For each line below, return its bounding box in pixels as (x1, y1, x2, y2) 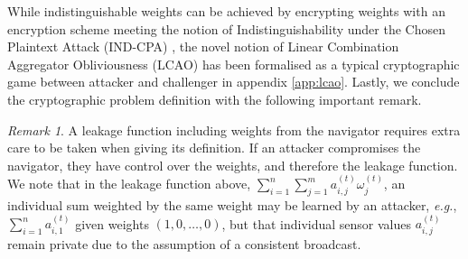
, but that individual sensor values (221, 214, 412, 233)
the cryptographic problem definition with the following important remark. (7, 89, 422, 108)
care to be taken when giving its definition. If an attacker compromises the (7, 138, 421, 157)
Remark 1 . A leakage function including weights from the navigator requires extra (7, 120, 461, 139)
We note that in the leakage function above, (7, 174, 251, 193)
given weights (75, 214, 149, 233)
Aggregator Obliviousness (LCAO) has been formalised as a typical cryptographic (7, 54, 460, 73)
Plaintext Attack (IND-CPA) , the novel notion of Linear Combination (7, 37, 399, 56)
